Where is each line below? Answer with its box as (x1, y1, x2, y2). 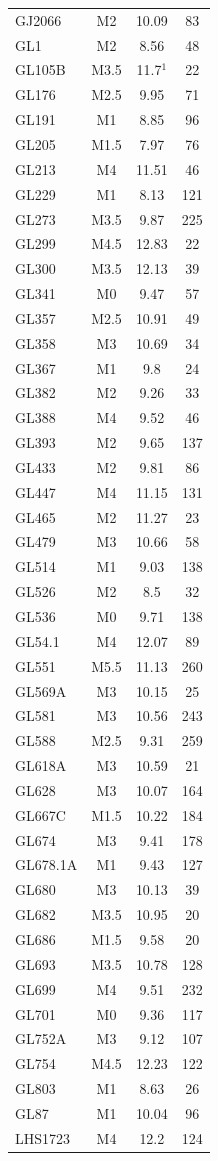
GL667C (15, 804, 66, 825)
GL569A (15, 680, 67, 701)
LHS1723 (15, 1127, 71, 1148)
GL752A (15, 1028, 67, 1049)
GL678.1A (15, 854, 78, 875)
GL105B (15, 59, 66, 80)
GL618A (15, 755, 67, 776)
